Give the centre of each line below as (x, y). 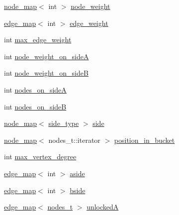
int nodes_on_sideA (35, 89)
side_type (64, 123)
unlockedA (103, 207)
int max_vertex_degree (40, 157)
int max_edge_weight (38, 40)
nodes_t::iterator (74, 140)
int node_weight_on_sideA (46, 56)
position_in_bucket (144, 140)
